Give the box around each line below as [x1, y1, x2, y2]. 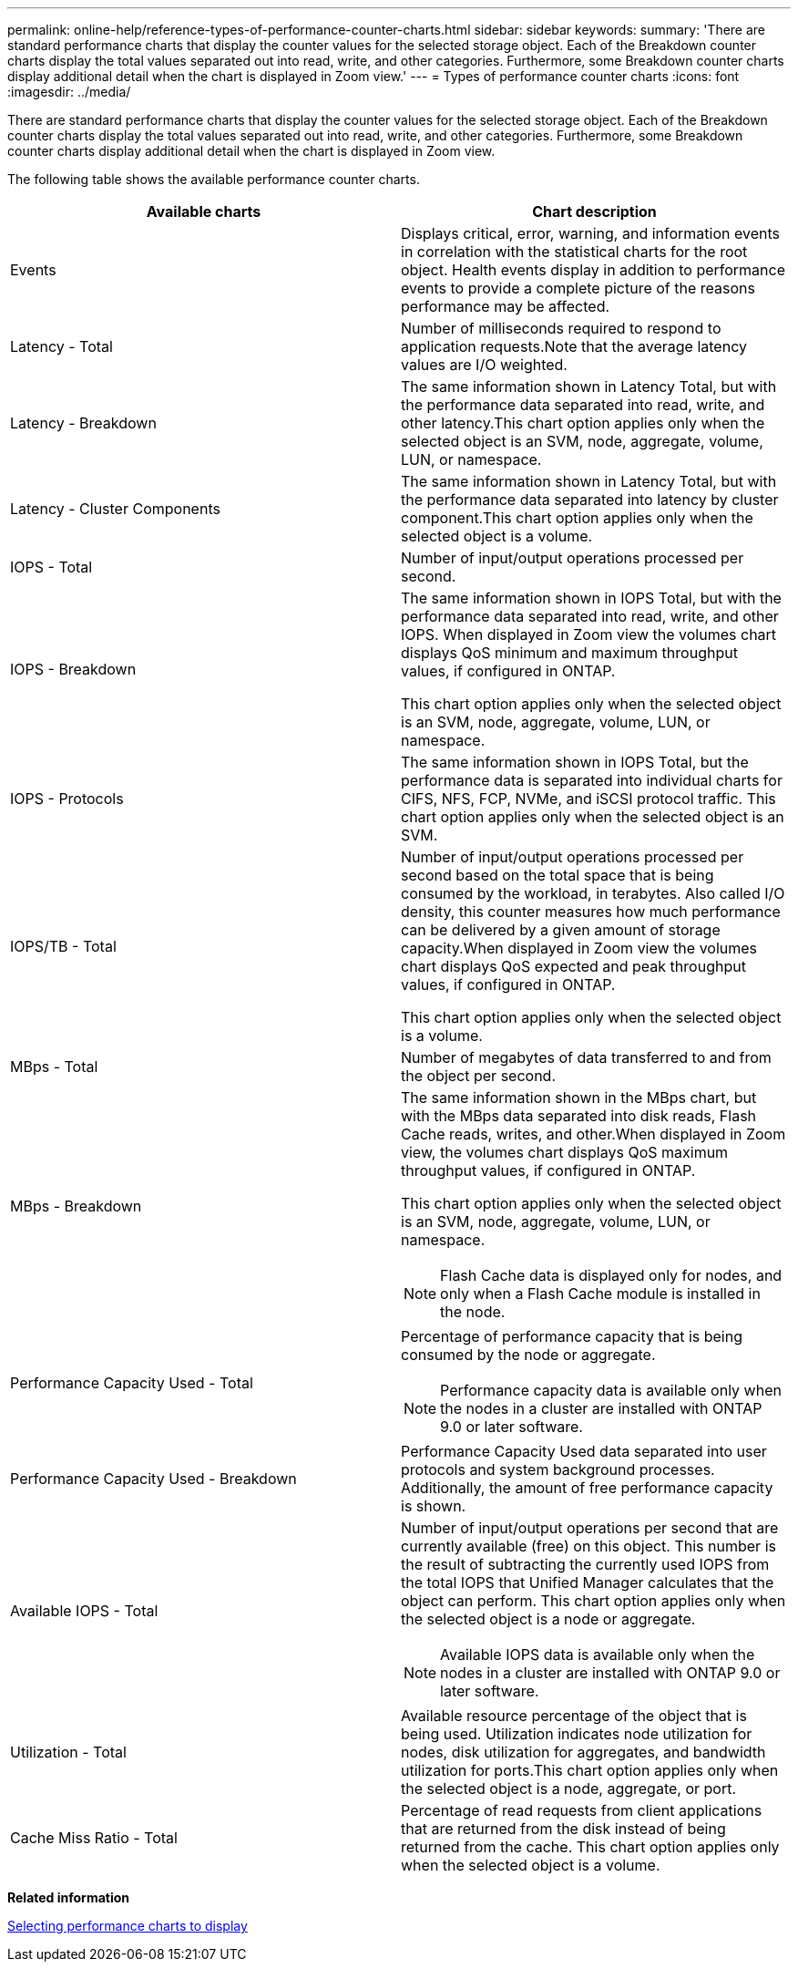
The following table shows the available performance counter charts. [7, 171, 420, 187]
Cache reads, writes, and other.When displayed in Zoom [401, 1125, 786, 1143]
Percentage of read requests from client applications [401, 1801, 762, 1820]
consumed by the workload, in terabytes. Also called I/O [401, 884, 785, 902]
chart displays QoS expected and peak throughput [401, 957, 746, 975]
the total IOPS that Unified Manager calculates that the [401, 1573, 774, 1592]
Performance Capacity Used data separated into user [401, 1442, 767, 1460]
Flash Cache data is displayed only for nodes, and [440, 1266, 783, 1284]
